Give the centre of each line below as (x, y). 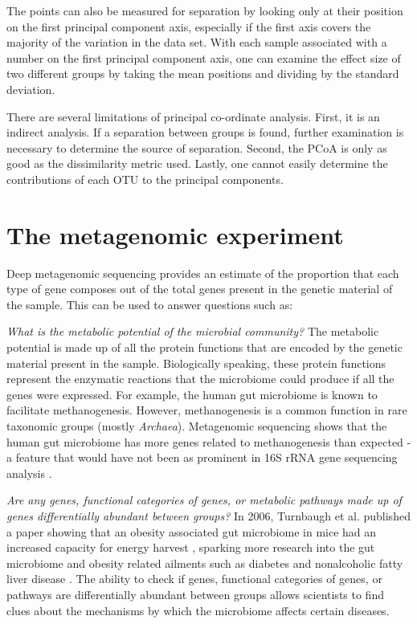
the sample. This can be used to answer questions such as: (150, 304)
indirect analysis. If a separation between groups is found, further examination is (205, 132)
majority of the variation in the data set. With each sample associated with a (197, 42)
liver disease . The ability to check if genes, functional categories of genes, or (194, 579)
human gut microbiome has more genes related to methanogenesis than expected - (209, 441)
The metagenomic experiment (175, 234)
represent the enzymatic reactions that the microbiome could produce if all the (200, 379)
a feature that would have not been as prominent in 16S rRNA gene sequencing (202, 457)
